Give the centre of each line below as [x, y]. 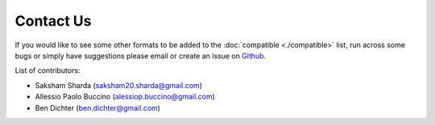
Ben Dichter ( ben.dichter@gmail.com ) [98, 107]
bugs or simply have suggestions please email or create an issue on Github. [140, 55]
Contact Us [53, 21]
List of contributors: [48, 71]
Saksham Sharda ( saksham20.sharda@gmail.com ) [119, 85]
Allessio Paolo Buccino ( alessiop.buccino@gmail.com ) [125, 97]
